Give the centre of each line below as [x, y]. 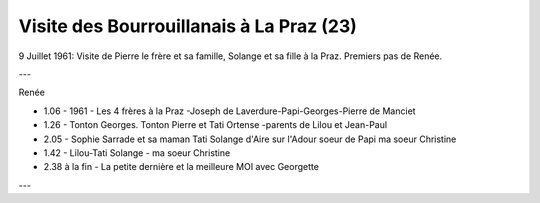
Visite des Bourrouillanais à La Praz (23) [187, 26]
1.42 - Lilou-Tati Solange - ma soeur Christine [137, 152]
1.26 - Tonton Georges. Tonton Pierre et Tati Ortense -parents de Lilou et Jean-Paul [215, 125]
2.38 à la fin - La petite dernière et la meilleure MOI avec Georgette [181, 167]
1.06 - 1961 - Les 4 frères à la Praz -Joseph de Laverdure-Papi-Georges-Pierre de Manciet [229, 111]
